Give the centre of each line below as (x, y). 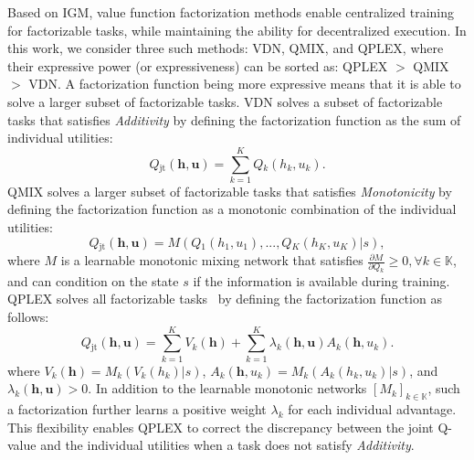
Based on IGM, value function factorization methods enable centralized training (231, 12)
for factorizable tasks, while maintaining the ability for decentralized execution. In (237, 30)
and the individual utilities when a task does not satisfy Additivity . (227, 445)
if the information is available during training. (321, 280)
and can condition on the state (93, 280)
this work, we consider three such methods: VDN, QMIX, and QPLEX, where (226, 48)
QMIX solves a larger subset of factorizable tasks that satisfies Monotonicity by (230, 191)
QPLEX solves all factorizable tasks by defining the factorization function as (225, 299)
